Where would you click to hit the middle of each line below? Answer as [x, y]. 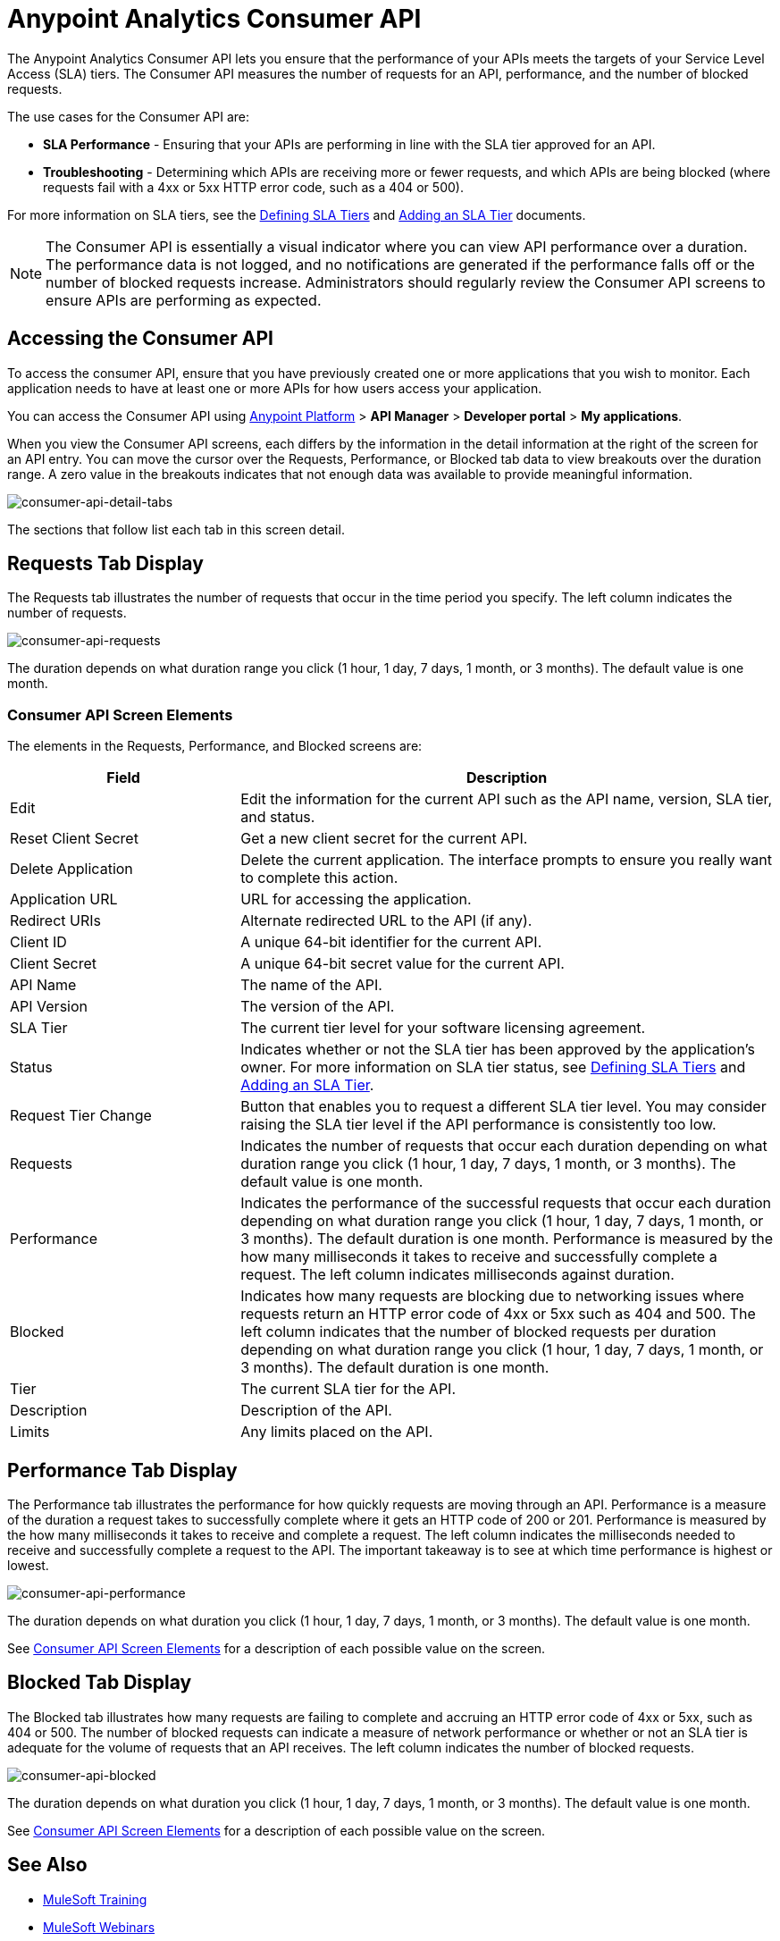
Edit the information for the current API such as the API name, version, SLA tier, [507, 799]
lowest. [28, 1566]
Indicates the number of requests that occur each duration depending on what [504, 1146]
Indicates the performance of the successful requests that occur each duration [506, 1203]
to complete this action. [319, 878]
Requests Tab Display [105, 564]
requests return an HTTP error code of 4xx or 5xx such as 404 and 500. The [498, 1314]
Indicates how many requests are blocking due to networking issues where [492, 1296]
